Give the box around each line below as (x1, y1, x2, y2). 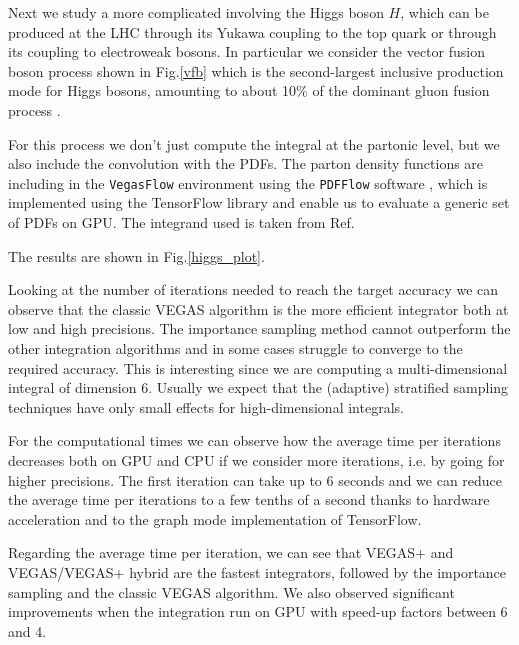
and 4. (8, 620, 47, 641)
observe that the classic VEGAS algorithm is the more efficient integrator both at (8, 298, 509, 319)
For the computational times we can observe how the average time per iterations (8, 430, 501, 451)
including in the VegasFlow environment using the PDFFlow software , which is (8, 172, 488, 193)
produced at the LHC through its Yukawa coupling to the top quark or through (8, 21, 497, 42)
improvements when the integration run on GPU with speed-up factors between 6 (8, 601, 508, 622)
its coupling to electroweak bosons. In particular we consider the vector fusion (8, 41, 485, 62)
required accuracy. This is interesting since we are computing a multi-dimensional (8, 357, 508, 378)
